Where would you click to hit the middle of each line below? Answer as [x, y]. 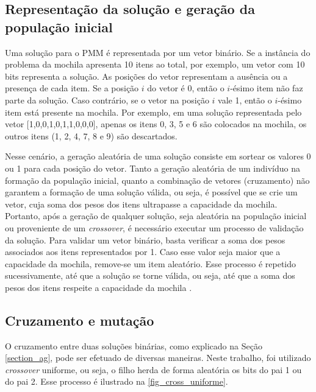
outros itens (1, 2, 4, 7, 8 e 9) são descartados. [91, 135]
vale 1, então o [245, 100]
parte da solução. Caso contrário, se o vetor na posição [107, 100]
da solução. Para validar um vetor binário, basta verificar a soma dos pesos [145, 240]
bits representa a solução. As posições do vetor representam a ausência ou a [146, 76]
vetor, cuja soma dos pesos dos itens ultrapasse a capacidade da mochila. [141, 204]
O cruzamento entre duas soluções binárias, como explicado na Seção [134, 345]
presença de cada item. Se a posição [72, 88]
